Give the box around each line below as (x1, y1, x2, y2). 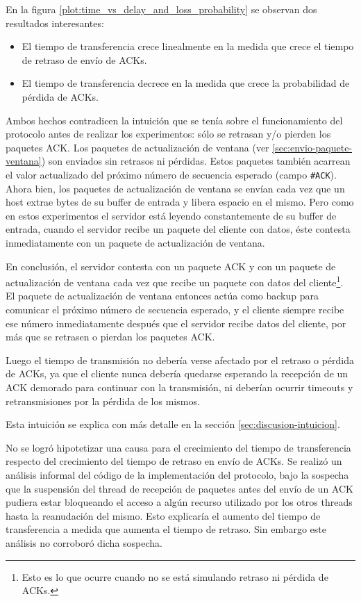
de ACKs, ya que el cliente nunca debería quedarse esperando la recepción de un (6, 366, 349, 381)
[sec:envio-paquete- (272, 140, 353, 154)
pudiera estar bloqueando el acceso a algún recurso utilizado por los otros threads (6, 495, 353, 509)
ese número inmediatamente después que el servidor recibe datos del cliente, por (6, 315, 346, 330)
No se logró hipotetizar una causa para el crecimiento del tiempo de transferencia (6, 440, 351, 454)
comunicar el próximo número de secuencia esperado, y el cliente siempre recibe (6, 302, 344, 316)
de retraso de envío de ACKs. (22, 52, 147, 67)
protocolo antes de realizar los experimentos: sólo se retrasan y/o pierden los (6, 126, 331, 141)
